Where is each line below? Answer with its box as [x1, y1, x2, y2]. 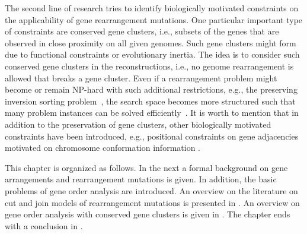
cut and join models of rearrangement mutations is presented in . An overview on [5, 196, 300, 208]
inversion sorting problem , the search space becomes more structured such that [5, 94, 296, 107]
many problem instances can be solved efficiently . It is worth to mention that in [5, 106, 299, 119]
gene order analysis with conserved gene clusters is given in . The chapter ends [5, 208, 290, 220]
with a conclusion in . [5, 219, 83, 232]
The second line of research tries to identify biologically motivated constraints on [5, 2, 299, 14]
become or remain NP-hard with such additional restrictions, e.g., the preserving [5, 83, 298, 96]
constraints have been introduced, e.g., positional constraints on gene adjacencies [5, 129, 299, 142]
